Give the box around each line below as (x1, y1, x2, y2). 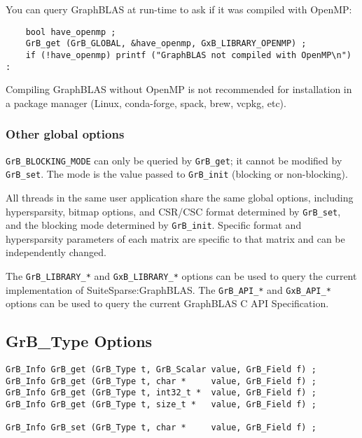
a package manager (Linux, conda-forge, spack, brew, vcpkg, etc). (6, 95, 286, 110)
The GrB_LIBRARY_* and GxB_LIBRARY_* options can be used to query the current (6, 269, 357, 283)
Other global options (6, 125, 125, 143)
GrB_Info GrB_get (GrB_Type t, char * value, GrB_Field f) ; (6, 376, 316, 386)
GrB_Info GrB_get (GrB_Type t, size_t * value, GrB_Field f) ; (6, 400, 316, 410)
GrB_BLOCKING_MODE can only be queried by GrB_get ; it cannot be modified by (6, 153, 342, 167)
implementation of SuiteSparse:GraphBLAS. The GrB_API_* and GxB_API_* (6, 282, 331, 297)
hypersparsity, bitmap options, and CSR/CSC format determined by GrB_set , (6, 204, 341, 218)
